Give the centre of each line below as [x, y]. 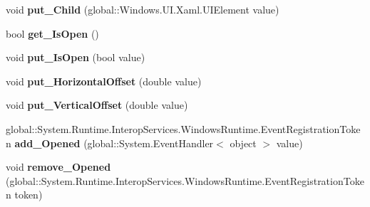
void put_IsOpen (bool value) [76, 57]
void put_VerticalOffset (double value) [97, 105]
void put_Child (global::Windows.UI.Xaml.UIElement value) [143, 9]
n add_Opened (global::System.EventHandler [110, 143]
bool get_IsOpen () [52, 33]
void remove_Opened [58, 167]
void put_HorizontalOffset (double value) [104, 81]
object [243, 143]
